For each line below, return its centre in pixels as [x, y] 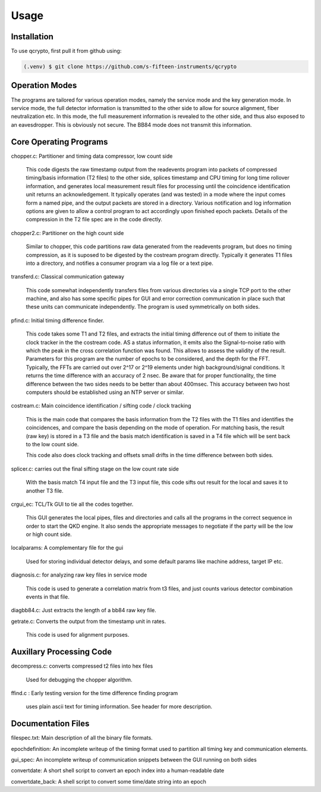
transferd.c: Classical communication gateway [68, 277]
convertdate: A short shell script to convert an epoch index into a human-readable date [118, 771]
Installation [32, 37]
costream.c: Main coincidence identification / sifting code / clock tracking [101, 406]
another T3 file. [45, 490]
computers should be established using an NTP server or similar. [105, 392]
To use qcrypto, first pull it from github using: [66, 51]
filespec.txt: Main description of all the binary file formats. [82, 738]
